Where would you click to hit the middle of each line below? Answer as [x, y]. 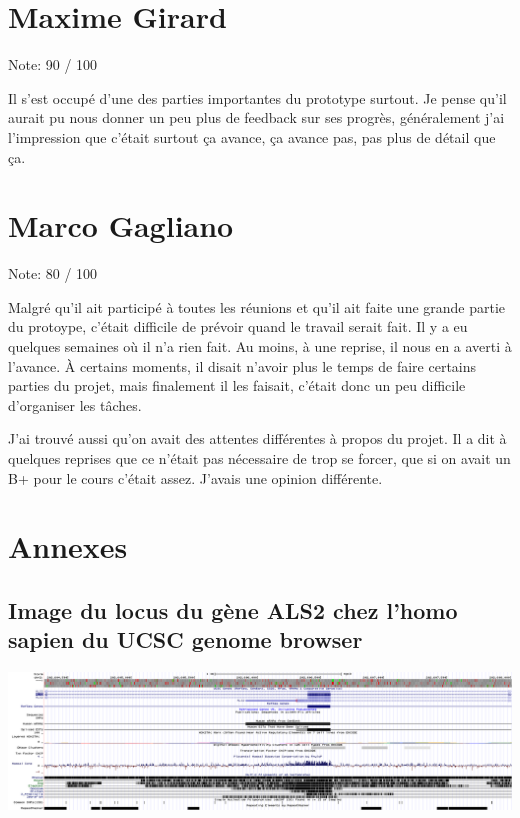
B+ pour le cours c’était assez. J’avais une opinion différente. [195, 477]
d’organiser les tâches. [75, 404]
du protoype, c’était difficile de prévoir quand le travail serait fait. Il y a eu [238, 326]
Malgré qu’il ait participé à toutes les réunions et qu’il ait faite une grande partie [257, 306]
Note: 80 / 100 [53, 273]
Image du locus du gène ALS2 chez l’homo [233, 609]
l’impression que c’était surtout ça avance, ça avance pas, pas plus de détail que [252, 136]
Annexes [68, 546]
